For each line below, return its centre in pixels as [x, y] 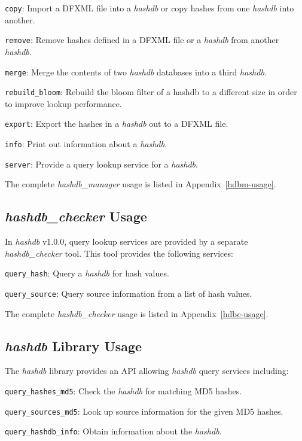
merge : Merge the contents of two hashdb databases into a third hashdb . [136, 72]
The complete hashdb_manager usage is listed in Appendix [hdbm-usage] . [141, 184]
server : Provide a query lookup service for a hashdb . [101, 164]
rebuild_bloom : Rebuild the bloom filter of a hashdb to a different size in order [151, 92]
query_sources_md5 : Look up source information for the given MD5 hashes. [144, 411]
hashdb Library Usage [74, 346]
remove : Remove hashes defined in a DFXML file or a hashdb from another [142, 40]
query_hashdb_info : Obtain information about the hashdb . [113, 431]
